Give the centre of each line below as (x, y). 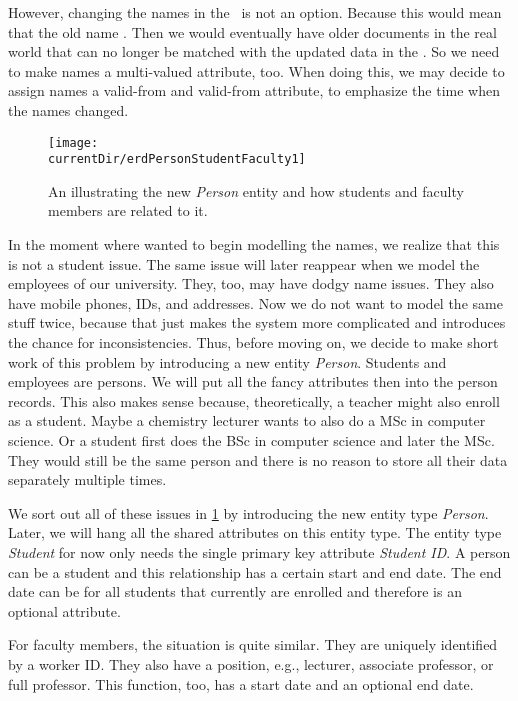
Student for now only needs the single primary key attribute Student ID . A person (259, 551)
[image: (73, 142)
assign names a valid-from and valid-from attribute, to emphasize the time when (254, 90)
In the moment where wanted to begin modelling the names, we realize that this (254, 244)
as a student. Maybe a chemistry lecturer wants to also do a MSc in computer (247, 420)
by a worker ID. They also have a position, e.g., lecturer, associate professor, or (251, 663)
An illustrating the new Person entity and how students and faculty (256, 190)
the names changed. (68, 109)
